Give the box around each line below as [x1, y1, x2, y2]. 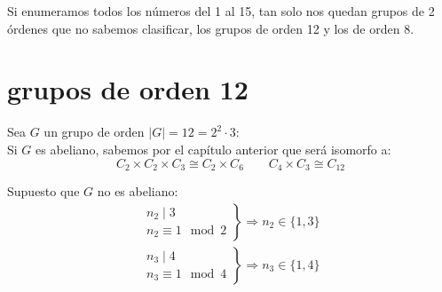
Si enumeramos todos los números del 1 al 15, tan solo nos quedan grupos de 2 [7, 2, 435, 20]
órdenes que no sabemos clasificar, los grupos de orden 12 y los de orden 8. [7, 19, 414, 37]
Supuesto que [7, 181, 80, 200]
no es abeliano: [97, 181, 178, 200]
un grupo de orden [43, 122, 145, 141]
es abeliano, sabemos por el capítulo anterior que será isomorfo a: [36, 139, 391, 158]
